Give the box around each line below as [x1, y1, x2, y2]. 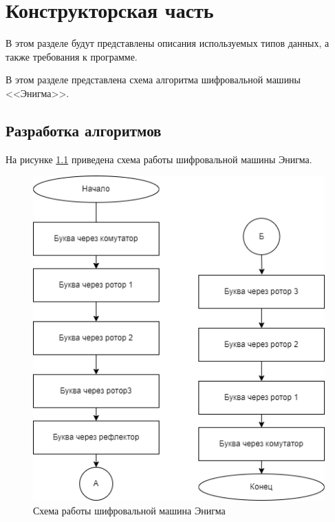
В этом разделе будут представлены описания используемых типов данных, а [6, 36, 329, 50]
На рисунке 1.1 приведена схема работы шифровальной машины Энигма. [6, 152, 312, 166]
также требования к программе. [6, 49, 138, 63]
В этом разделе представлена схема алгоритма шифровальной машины [6, 72, 301, 87]
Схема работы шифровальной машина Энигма [33, 503, 226, 517]
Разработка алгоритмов [6, 119, 162, 140]
